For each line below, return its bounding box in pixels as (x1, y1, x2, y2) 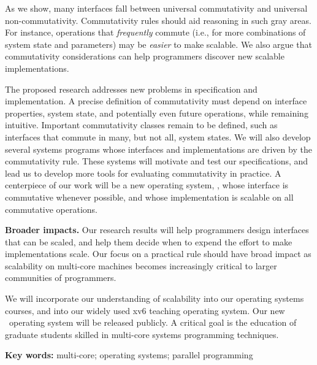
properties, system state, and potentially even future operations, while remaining (5, 106, 308, 119)
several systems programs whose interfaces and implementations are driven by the (5, 142, 312, 155)
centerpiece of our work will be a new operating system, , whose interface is (5, 179, 289, 191)
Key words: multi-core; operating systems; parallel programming (5, 348, 253, 361)
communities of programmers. (5, 271, 116, 284)
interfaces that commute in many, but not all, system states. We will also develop (5, 130, 311, 143)
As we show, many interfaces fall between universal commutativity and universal (5, 2, 308, 14)
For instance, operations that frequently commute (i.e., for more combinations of (5, 26, 306, 39)
